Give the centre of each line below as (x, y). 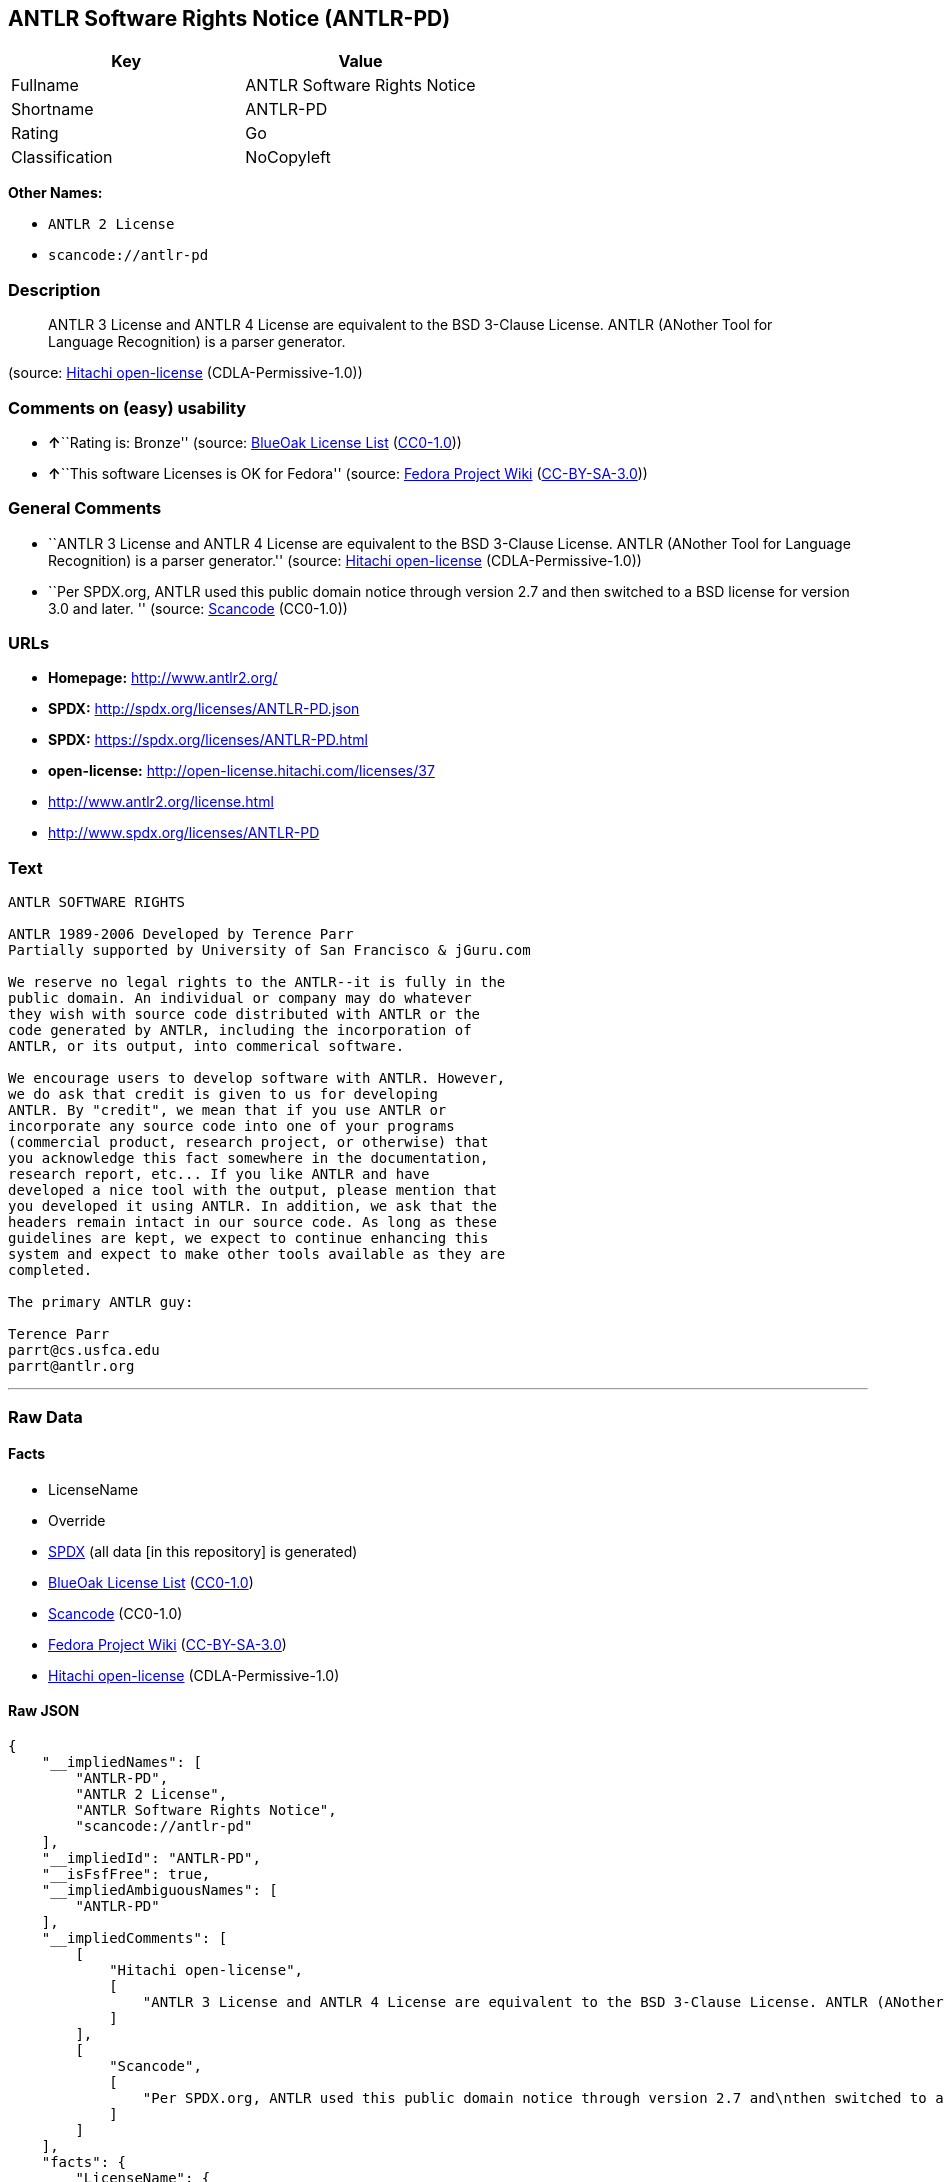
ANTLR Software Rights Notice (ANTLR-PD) (229, 18)
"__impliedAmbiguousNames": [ (159, 1889)
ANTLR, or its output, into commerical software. (206, 1046)
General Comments (85, 508)
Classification (62, 157)
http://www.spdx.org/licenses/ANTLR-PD (184, 833)
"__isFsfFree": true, (126, 1873)
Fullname (45, 85)
